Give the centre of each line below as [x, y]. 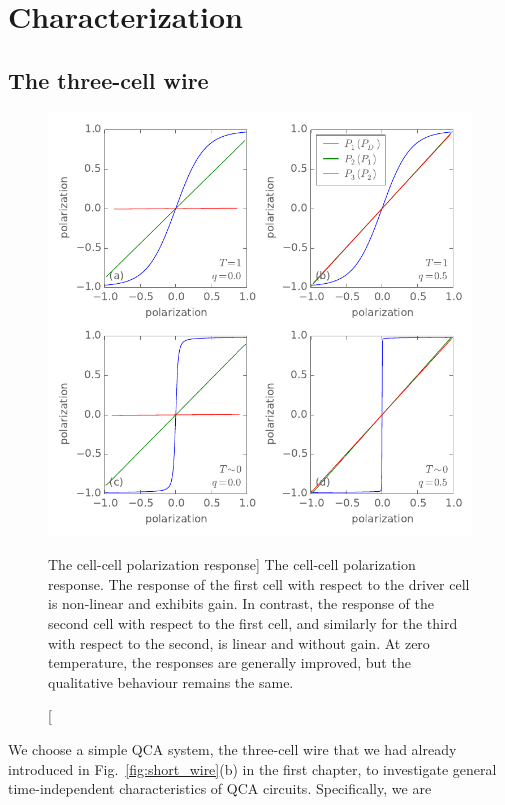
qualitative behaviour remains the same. [171, 681]
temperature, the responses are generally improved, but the [229, 662]
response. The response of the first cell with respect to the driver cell [259, 583]
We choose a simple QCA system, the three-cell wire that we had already [232, 748]
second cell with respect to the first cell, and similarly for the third [253, 622]
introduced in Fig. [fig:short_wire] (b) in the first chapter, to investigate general [252, 768]
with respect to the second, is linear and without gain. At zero [239, 642]
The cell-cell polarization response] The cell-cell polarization [232, 564]
